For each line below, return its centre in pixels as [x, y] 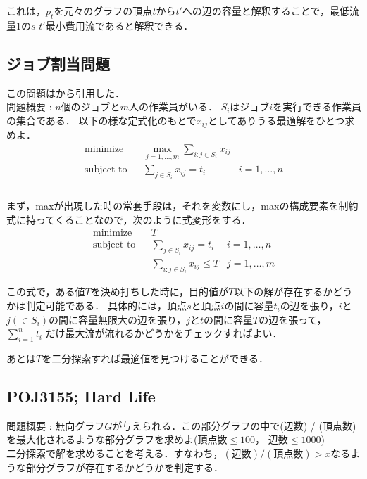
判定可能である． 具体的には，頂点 [106, 305]
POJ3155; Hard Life [81, 396]
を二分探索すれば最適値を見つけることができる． [155, 358]
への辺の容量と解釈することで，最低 [266, 11]
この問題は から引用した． [66, 92]
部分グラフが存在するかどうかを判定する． [124, 467]
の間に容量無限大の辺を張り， [118, 319]
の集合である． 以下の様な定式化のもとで [101, 120]
